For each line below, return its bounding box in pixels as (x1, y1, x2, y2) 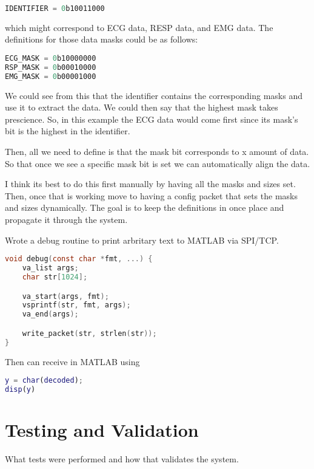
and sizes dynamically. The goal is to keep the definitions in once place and (5, 201, 284, 214)
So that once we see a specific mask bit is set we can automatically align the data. (5, 157, 310, 169)
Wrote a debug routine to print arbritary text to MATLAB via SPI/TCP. (5, 233, 279, 246)
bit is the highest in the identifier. (5, 125, 130, 137)
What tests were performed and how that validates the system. (5, 453, 239, 465)
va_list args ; (22, 264, 79, 273)
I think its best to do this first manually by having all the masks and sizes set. (5, 177, 296, 190)
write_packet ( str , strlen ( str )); (22, 329, 157, 338)
